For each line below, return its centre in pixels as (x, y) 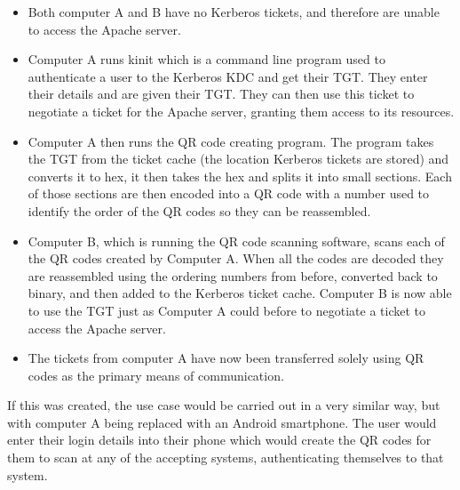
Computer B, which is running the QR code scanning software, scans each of (236, 241)
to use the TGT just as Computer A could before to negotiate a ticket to (226, 310)
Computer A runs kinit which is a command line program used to (206, 59)
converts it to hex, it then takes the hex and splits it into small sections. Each (240, 176)
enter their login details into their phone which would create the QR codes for (219, 440)
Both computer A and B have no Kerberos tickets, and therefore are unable (234, 12)
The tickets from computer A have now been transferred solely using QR (226, 358)
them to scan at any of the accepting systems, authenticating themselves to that (226, 458)
